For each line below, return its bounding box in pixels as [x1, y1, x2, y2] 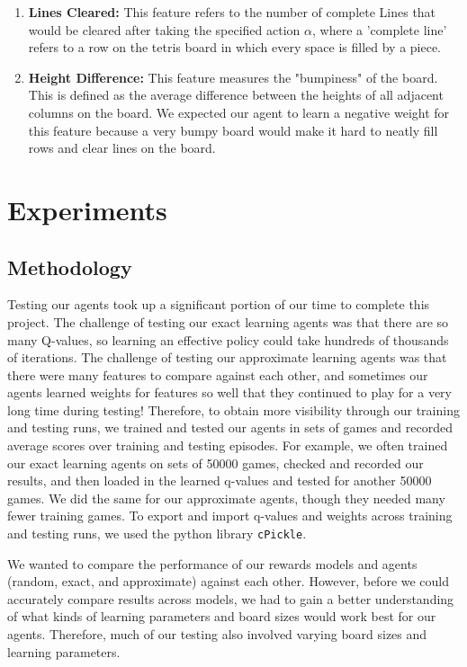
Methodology [7, 253, 132, 280]
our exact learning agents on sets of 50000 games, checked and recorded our [7, 453, 424, 472]
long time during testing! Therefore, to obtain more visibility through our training [7, 400, 460, 419]
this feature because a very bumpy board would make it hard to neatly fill [28, 120, 438, 139]
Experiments [7, 191, 167, 227]
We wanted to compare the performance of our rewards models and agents [7, 554, 418, 573]
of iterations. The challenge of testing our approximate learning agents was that [7, 348, 447, 367]
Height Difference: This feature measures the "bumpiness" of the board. [28, 67, 438, 86]
